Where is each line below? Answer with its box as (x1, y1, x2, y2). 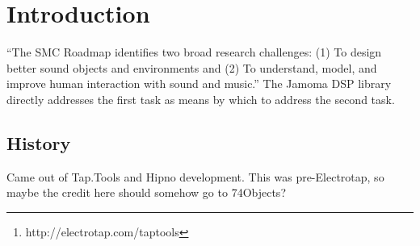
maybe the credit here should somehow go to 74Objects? (6, 184, 286, 201)
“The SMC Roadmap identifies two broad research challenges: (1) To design (6, 44, 382, 60)
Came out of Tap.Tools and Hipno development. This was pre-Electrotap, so (6, 168, 384, 185)
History (6, 130, 71, 155)
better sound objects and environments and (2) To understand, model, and (6, 59, 377, 76)
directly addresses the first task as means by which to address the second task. (6, 90, 395, 107)
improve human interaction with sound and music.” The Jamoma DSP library (6, 75, 392, 92)
